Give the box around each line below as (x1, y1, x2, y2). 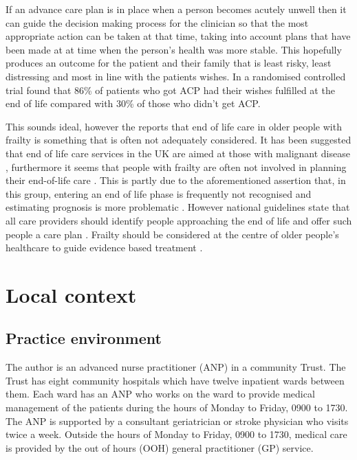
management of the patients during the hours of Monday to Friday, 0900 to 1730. (6, 400, 348, 415)
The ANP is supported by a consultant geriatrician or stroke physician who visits (6, 413, 349, 428)
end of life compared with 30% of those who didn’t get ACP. (6, 96, 261, 111)
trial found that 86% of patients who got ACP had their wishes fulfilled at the (6, 82, 335, 97)
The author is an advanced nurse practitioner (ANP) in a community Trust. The (6, 360, 346, 374)
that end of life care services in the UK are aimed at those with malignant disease (6, 146, 350, 160)
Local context (6, 280, 137, 308)
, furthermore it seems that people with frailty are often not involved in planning (6, 159, 347, 174)
